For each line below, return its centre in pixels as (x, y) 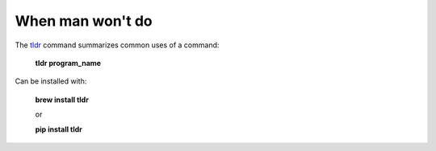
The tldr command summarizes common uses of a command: (117, 45)
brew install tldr (62, 100)
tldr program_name (68, 63)
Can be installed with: (51, 81)
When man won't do (84, 21)
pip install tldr (59, 129)
